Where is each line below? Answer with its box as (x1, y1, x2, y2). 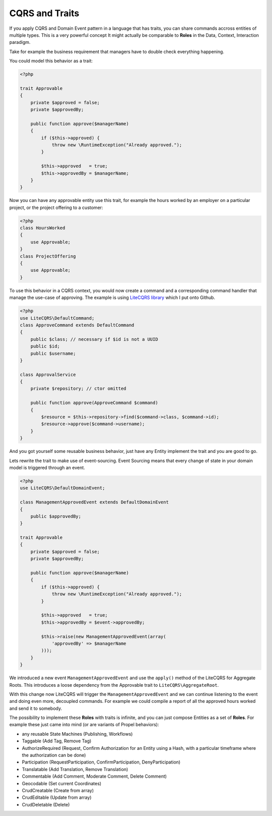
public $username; (30, 350, 76, 356)
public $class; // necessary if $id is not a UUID (30, 336, 158, 342)
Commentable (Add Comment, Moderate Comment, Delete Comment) (22, 773, 167, 780)
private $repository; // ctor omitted (30, 386, 126, 391)
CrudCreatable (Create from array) (22, 787, 94, 793)
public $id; (30, 343, 60, 349)
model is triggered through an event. (9, 465, 85, 471)
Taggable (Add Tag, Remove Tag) (22, 738, 92, 744)
